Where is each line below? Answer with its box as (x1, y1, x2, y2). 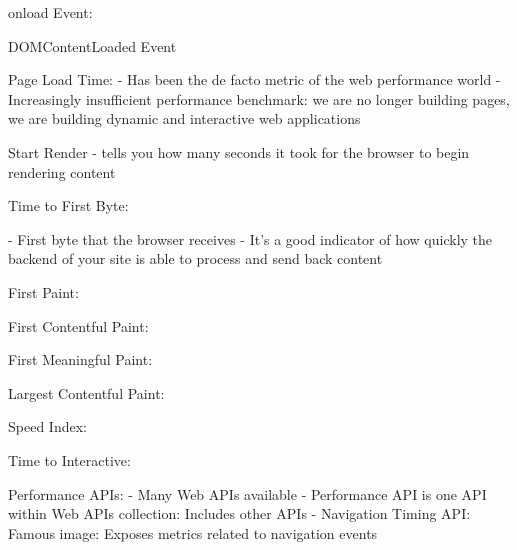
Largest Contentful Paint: (8, 382, 165, 403)
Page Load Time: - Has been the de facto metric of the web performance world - (8, 69, 501, 90)
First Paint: (8, 281, 79, 302)
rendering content (8, 161, 116, 182)
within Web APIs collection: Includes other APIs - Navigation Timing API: (8, 503, 471, 524)
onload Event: (8, 2, 93, 22)
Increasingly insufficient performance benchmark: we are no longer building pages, (8, 88, 510, 109)
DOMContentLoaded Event (8, 35, 177, 56)
